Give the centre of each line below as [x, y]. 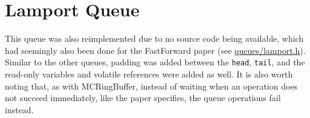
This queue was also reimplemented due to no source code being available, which [154, 38]
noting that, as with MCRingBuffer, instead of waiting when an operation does [151, 86]
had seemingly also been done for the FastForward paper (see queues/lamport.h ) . [155, 50]
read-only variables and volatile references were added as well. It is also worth [149, 74]
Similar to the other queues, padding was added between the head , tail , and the [155, 62]
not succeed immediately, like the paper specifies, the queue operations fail [143, 98]
